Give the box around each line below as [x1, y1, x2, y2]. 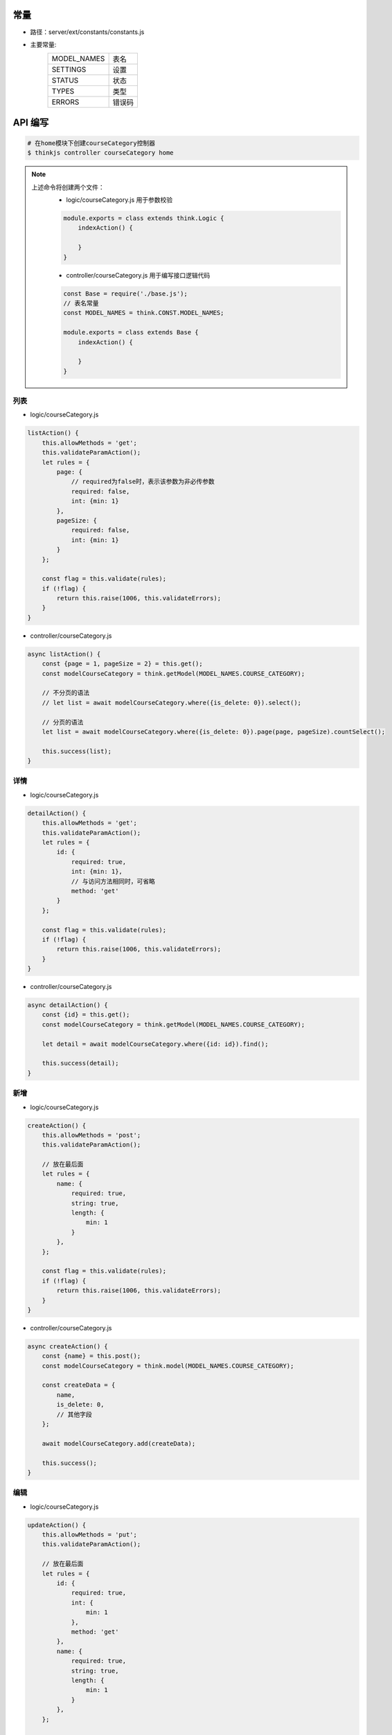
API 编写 [12, 117, 49, 128]
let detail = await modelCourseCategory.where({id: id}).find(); [42, 1040, 269, 1048]
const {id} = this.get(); [42, 1010, 130, 1019]
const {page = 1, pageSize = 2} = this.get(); [42, 660, 204, 668]
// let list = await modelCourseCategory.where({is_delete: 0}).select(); [42, 698, 301, 706]
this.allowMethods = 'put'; [42, 1531, 138, 1539]
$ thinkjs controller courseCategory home [27, 149, 174, 157]
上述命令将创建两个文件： [31, 183, 105, 191]
